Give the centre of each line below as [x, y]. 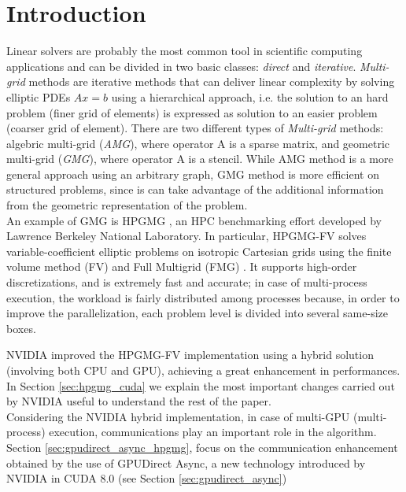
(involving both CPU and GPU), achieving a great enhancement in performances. [203, 370]
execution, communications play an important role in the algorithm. [213, 432]
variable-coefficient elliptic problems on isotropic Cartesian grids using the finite [199, 251]
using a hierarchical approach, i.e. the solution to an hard [250, 96]
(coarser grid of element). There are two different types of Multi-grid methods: [195, 128]
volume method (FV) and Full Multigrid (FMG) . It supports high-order [182, 266]
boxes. [21, 328]
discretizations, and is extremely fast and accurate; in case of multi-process [187, 282]
